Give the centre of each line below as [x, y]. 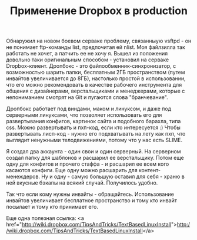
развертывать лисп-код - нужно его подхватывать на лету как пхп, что [96, 134]
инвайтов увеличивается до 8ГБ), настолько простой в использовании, [96, 78]
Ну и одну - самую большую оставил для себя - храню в [113, 177]
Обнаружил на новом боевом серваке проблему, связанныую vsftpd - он [99, 41]
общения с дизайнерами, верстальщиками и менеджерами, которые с [96, 91]
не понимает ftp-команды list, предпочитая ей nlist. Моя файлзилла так [96, 47]
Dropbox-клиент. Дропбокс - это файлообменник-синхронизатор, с [91, 66]
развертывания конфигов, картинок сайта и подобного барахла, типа [94, 121]
